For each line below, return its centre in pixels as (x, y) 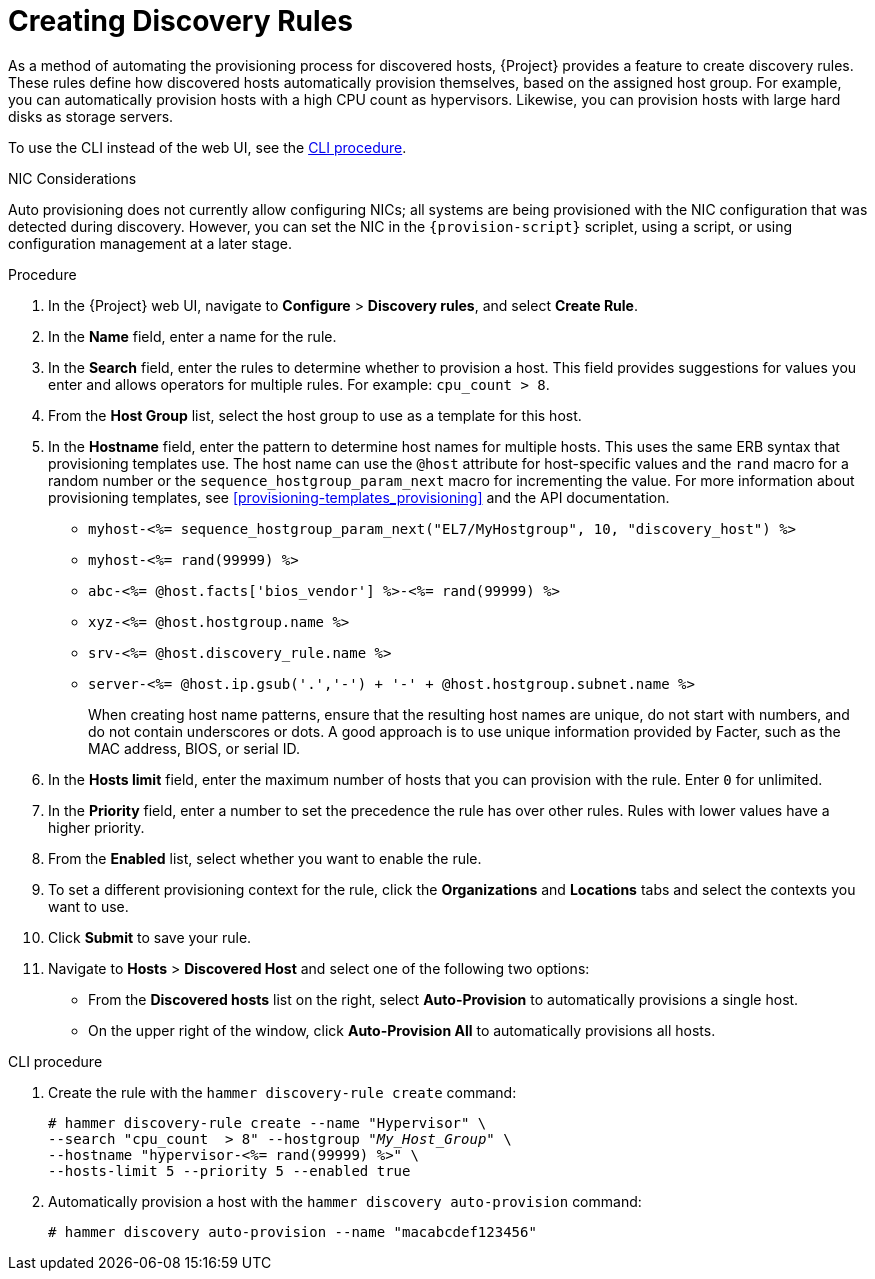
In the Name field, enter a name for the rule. (192, 336)
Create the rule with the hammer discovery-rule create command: (282, 1092)
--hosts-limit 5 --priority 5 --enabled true (229, 1170)
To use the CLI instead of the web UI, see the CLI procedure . (207, 147)
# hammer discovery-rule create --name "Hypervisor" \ (267, 1122)
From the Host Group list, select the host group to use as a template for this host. (315, 415)
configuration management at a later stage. (150, 243)
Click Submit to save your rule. (150, 937)
